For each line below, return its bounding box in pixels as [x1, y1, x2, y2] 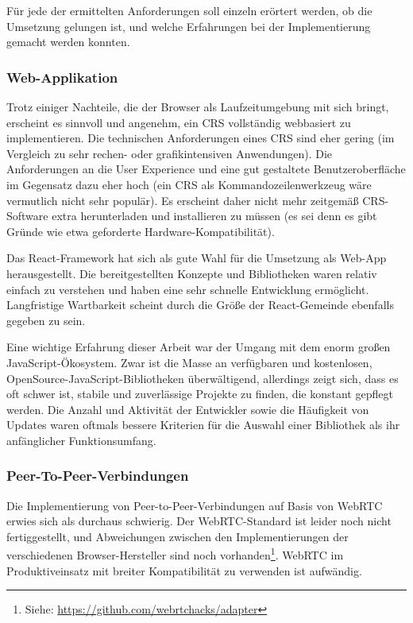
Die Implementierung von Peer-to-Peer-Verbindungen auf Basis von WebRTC [6, 497, 383, 513]
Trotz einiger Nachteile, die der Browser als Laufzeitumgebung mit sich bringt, [6, 99, 389, 114]
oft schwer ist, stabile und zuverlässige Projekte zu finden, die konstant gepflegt [6, 385, 393, 402]
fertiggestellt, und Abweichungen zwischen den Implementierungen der [6, 528, 349, 544]
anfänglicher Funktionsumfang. [6, 431, 156, 448]
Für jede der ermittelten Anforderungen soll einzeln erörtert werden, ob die [6, 2, 372, 18]
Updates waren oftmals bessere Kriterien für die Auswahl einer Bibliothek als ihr [6, 416, 400, 433]
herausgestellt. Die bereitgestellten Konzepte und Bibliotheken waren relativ [6, 265, 377, 281]
